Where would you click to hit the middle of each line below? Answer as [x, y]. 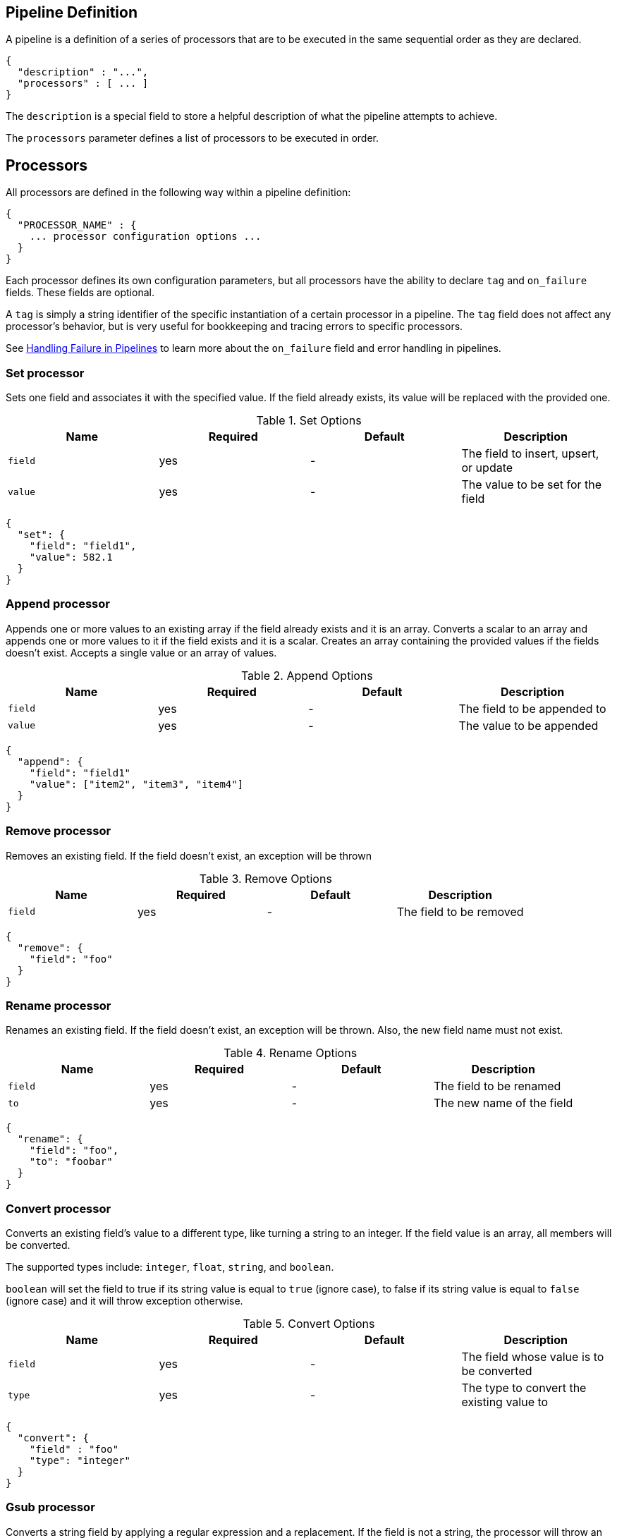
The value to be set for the [532, 485]
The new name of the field [503, 1103]
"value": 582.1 [71, 557]
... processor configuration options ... [145, 237]
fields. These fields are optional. [80, 293]
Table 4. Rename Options [291, 1053]
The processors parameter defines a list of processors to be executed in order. [192, 138]
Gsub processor [50, 1507]
